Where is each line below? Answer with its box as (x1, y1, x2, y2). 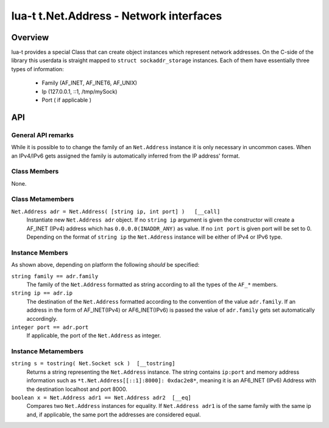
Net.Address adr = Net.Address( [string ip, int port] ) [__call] (11, 208, 221, 215)
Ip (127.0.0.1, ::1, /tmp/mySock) (41, 88, 118, 95)
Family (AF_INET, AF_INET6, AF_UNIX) (41, 79, 137, 86)
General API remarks (11, 131, 74, 139)
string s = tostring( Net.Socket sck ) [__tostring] (11, 360, 175, 367)
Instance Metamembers (11, 347, 83, 356)
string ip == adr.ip (11, 290, 73, 296)
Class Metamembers (11, 195, 74, 203)
